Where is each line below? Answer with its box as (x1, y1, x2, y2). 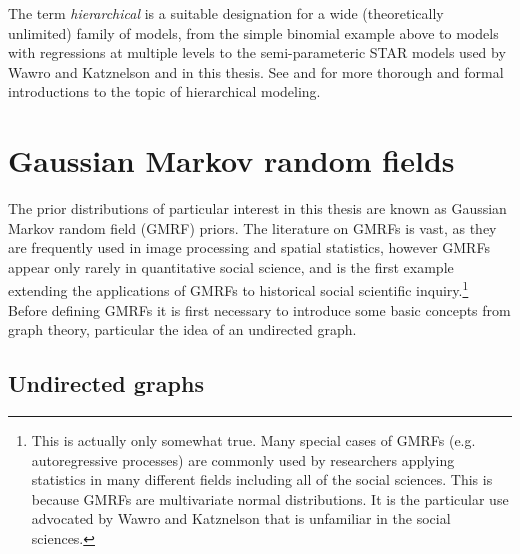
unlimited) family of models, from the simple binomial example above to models (8, 22, 499, 43)
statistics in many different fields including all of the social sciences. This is (31, 469, 493, 490)
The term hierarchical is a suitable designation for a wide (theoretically (8, 3, 444, 23)
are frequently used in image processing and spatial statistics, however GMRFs (8, 237, 490, 258)
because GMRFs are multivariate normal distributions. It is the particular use (31, 488, 509, 509)
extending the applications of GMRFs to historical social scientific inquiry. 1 (8, 277, 469, 301)
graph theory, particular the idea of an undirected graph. (8, 319, 357, 340)
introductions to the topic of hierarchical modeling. (8, 81, 321, 102)
